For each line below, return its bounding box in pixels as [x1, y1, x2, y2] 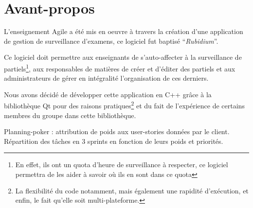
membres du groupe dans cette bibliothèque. [4, 110, 136, 120]
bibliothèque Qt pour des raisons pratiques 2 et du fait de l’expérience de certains [4, 99, 245, 110]
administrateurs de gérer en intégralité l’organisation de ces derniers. [4, 73, 209, 83]
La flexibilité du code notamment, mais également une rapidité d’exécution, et [15, 185, 249, 195]
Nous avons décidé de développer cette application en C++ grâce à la [4, 89, 212, 99]
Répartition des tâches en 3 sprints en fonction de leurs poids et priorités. [4, 136, 223, 146]
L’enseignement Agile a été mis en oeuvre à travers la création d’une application [4, 26, 243, 36]
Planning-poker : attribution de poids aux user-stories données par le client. [4, 126, 230, 137]
